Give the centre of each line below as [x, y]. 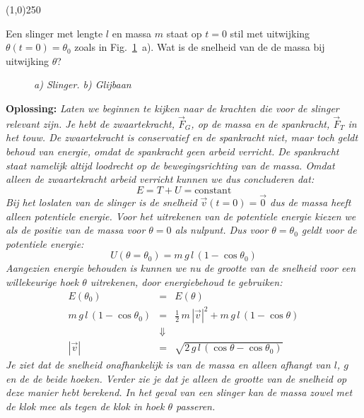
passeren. [195, 406]
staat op [184, 33]
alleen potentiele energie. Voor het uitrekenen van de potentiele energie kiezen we [181, 216]
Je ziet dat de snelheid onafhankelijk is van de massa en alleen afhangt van [168, 365]
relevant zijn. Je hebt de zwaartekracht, [90, 123]
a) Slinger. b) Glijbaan [83, 84]
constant [213, 190]
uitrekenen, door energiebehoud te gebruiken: [186, 281]
